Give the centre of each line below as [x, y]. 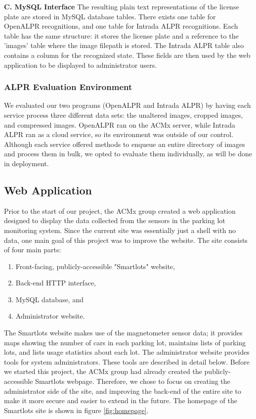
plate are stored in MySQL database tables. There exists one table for [110, 16]
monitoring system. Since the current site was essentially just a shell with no [120, 230]
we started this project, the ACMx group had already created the [103, 371]
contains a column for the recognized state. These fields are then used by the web [127, 55]
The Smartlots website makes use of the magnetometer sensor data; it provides [123, 333]
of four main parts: [33, 250]
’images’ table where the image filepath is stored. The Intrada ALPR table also [124, 45]
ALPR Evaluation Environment [68, 87]
